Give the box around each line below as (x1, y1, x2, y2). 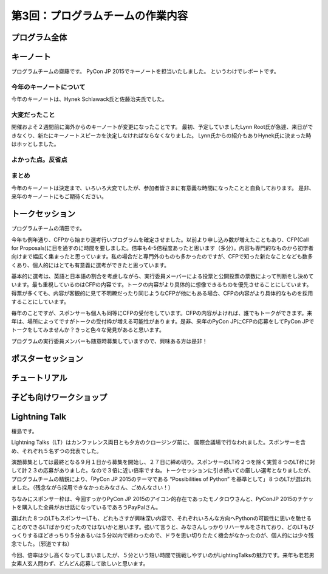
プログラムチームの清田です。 (11, 225, 85, 232)
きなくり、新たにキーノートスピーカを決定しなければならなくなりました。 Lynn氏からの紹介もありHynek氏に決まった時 (11, 131, 312, 139)
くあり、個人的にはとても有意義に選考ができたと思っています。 (11, 261, 170, 269)
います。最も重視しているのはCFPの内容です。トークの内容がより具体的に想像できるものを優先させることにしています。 (11, 281, 312, 288)
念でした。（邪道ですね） (11, 540, 73, 547)
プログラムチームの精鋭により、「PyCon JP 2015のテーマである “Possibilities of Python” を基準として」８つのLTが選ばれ (11, 475, 312, 483)
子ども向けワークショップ (11, 392, 108, 403)
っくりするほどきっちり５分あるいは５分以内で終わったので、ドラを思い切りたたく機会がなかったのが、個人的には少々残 (11, 532, 314, 539)
